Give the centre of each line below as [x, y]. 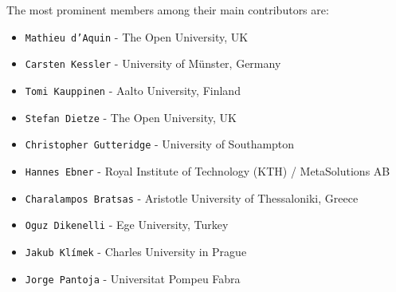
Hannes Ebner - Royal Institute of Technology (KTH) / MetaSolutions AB [208, 170]
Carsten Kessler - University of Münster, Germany [153, 63]
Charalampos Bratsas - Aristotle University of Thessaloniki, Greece [192, 197]
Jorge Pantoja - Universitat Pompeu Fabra [133, 278]
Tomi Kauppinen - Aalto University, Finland [133, 90]
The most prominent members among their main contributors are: [168, 10]
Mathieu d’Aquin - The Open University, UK [137, 36]
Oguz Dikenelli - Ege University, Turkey [127, 225]
